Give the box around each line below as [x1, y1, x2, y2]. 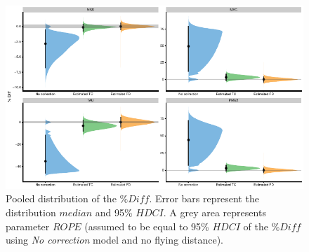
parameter [6, 218, 50, 233]
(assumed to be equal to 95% [84, 218, 209, 233]
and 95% [95, 204, 133, 219]
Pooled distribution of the [6, 191, 117, 206]
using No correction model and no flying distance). [6, 232, 223, 247]
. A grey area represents [163, 204, 266, 219]
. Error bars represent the [149, 191, 259, 206]
